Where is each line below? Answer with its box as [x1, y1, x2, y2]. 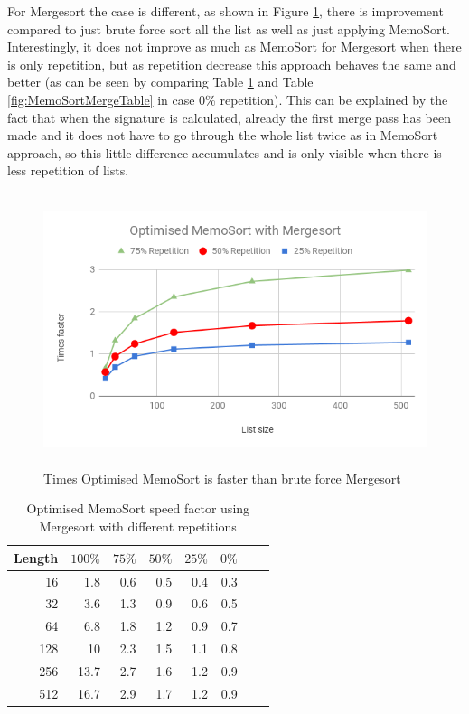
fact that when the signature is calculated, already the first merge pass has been [7, 108, 451, 127]
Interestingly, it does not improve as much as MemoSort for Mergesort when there [7, 37, 462, 56]
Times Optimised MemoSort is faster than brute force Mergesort [43, 468, 401, 487]
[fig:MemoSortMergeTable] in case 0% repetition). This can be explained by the [7, 89, 448, 108]
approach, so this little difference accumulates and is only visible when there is [7, 143, 442, 162]
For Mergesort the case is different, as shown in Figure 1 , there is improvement [7, 2, 444, 20]
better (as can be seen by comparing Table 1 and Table [7, 72, 314, 91]
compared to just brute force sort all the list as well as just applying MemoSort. [7, 19, 450, 38]
